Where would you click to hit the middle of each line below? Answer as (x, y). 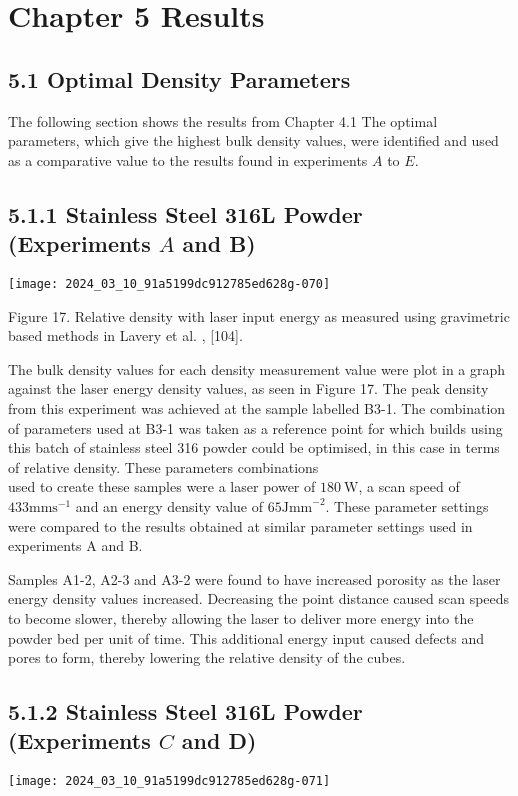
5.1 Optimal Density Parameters (179, 78)
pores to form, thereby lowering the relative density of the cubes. (207, 657)
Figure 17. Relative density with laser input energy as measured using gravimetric (259, 315)
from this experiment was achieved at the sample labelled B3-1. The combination (257, 407)
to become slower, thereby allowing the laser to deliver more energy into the (241, 617)
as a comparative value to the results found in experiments (188, 159)
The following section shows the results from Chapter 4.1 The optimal (223, 120)
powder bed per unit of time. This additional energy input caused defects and (246, 637)
